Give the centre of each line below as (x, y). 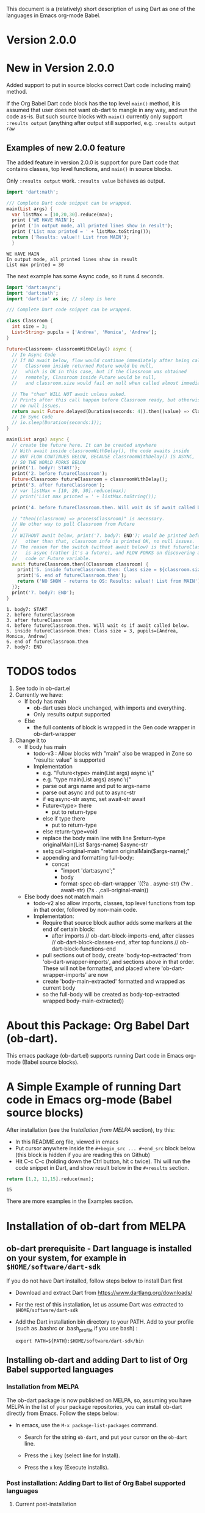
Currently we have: (39, 694)
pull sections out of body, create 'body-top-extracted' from (117, 955)
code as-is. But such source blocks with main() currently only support (94, 116)
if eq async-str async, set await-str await (94, 798)
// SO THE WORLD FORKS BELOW (49, 462)
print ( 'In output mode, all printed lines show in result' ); (92, 226)
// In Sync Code (32, 417)
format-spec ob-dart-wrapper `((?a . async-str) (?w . (127, 883)
